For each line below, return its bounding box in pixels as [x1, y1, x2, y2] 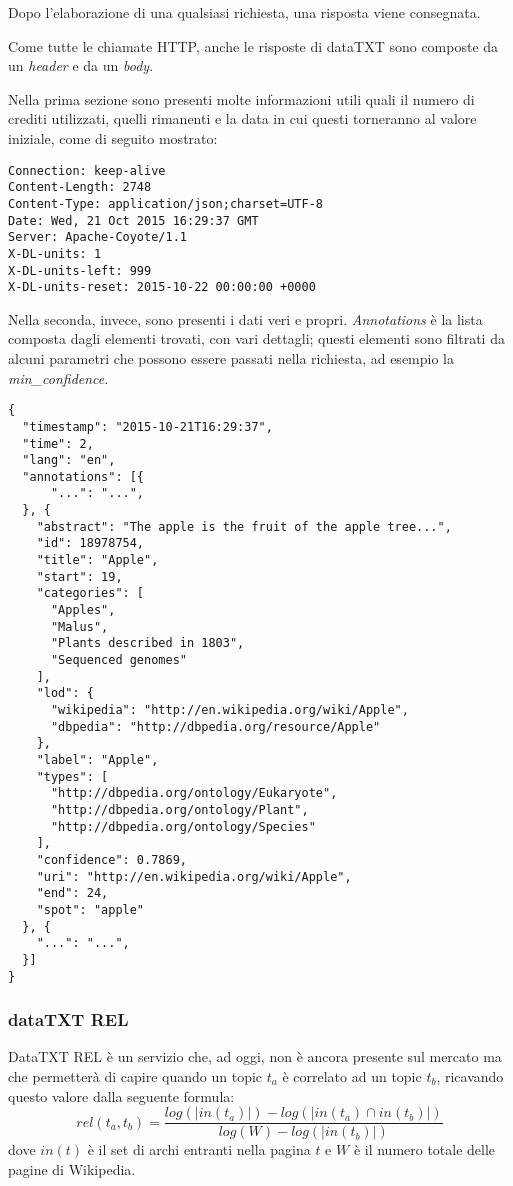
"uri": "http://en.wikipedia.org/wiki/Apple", [36, 869, 352, 884]
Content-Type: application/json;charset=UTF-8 [8, 196, 323, 211]
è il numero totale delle [353, 1139, 496, 1160]
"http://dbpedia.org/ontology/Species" [50, 819, 316, 834]
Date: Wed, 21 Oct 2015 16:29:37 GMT [8, 213, 259, 228]
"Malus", [50, 619, 109, 634]
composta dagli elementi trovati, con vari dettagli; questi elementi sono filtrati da [8, 328, 505, 349]
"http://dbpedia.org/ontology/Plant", [50, 802, 309, 817]
